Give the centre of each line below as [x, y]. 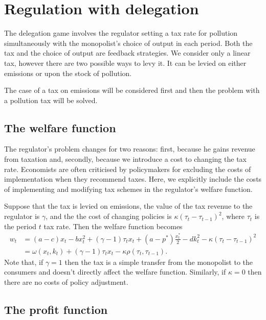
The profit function [56, 309]
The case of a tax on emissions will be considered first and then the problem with [132, 90]
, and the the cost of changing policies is [109, 216]
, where [233, 216]
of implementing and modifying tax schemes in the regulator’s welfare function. [128, 189]
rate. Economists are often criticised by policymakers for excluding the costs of [128, 169]
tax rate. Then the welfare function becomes [113, 226]
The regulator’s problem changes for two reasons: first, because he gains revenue [130, 149]
